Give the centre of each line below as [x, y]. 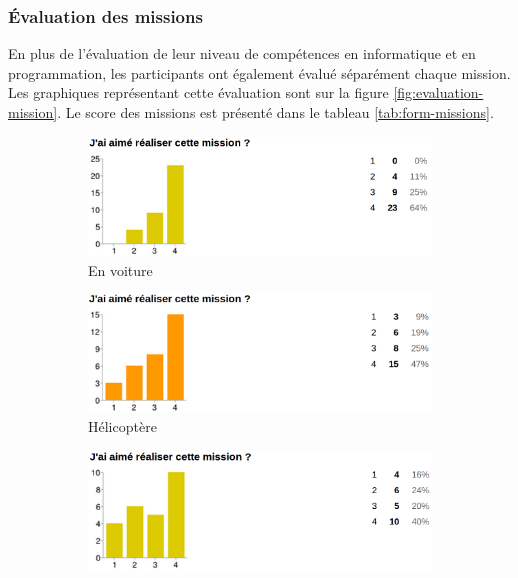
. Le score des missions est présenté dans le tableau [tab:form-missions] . [275, 112]
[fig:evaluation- [438, 92]
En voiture [120, 269]
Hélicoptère [122, 426]
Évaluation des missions [105, 15]
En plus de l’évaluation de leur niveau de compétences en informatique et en [242, 53]
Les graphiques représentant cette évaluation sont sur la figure [198, 92]
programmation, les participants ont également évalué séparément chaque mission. [259, 72]
